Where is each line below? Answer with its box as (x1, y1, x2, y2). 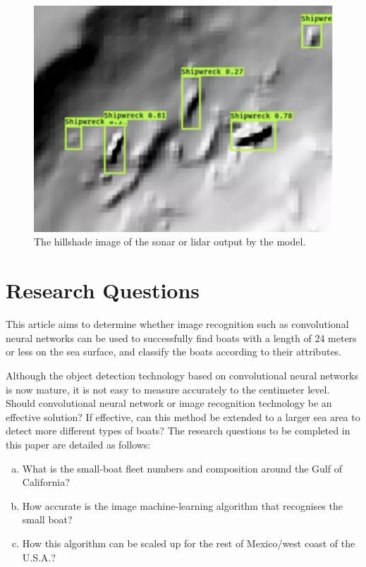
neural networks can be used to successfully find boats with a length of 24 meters (6, 330, 357, 345)
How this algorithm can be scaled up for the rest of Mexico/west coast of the (22, 535, 355, 550)
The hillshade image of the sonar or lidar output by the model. (34, 234, 306, 249)
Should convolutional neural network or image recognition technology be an (6, 396, 332, 410)
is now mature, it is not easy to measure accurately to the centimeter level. (6, 382, 330, 396)
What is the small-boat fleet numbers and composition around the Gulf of (22, 461, 342, 475)
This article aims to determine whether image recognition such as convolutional (6, 317, 349, 331)
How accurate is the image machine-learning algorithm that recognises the (22, 498, 343, 513)
